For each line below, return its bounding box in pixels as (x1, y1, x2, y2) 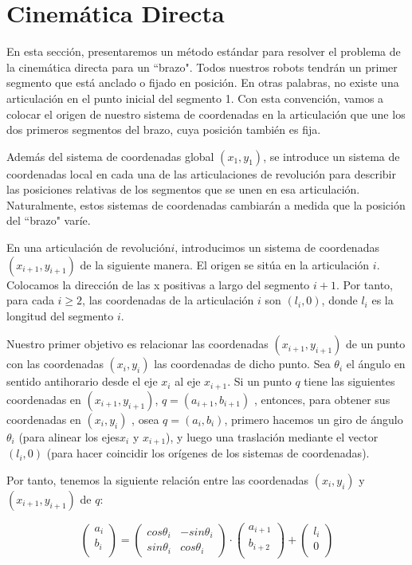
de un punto (345, 335, 406, 352)
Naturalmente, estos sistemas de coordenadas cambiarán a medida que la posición (6, 196, 406, 213)
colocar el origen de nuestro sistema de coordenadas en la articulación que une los (6, 105, 406, 122)
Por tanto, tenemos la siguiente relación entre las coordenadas (6, 471, 309, 488)
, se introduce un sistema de (263, 147, 400, 164)
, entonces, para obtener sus (253, 390, 390, 407)
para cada (6, 292, 54, 308)
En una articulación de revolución (6, 239, 171, 256)
